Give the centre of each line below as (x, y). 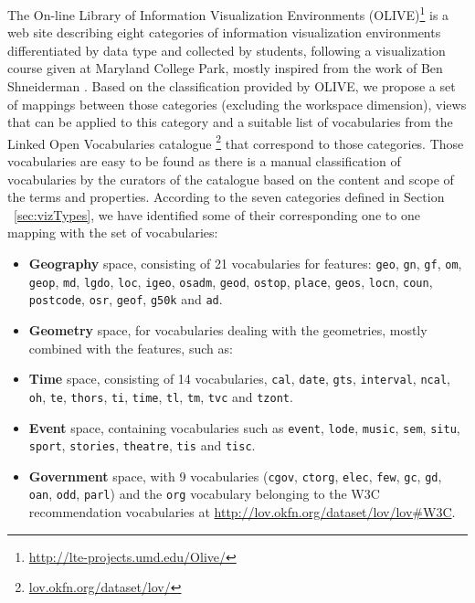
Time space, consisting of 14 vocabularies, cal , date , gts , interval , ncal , (239, 379)
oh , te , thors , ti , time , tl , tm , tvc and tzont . (161, 396)
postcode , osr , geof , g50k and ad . (126, 299)
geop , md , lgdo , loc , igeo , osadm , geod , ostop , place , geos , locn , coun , (231, 281)
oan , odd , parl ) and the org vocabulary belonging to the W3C (204, 494)
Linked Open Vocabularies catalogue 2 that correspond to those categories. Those (236, 142)
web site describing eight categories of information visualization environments (224, 32)
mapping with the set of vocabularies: (113, 233)
